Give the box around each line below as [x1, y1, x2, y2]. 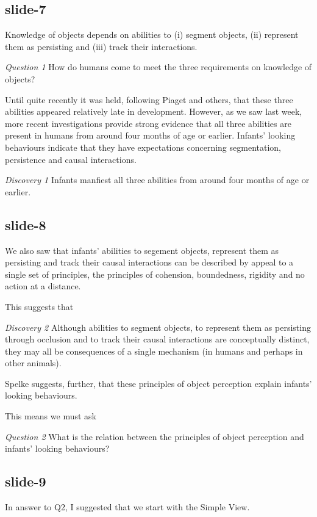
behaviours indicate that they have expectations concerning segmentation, [5, 140, 281, 153]
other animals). [5, 356, 62, 369]
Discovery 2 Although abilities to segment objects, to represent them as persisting [5, 320, 311, 333]
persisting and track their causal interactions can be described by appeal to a [5, 256, 294, 269]
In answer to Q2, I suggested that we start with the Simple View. [5, 501, 250, 513]
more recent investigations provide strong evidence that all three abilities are [5, 117, 291, 129]
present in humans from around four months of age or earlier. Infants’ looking [5, 129, 296, 142]
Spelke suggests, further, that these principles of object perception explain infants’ [5, 377, 312, 389]
